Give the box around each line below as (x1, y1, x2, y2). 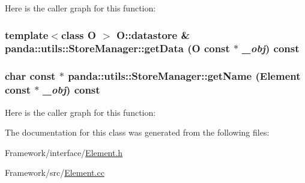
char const (5, 68, 56, 83)
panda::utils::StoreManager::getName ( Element (68, 68, 301, 83)
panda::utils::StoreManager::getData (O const (5, 41, 230, 56)
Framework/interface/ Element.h (5, 146, 123, 158)
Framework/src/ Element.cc (5, 166, 104, 179)
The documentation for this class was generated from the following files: (5, 126, 270, 139)
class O (61, 27, 96, 42)
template (5, 27, 49, 42)
